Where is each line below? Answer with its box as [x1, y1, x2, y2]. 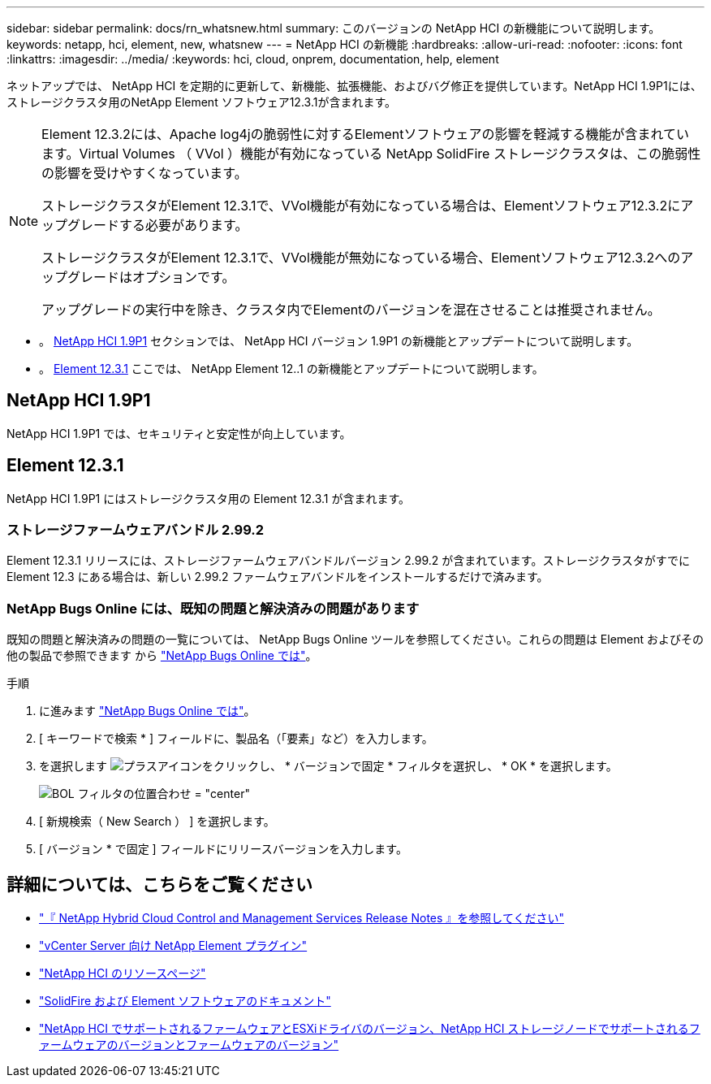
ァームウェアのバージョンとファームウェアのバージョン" [39, 1038, 339, 1052]
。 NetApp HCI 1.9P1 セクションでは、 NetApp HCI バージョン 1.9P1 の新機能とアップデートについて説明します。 [39, 334, 639, 348]
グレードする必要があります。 [67, 217, 248, 233]
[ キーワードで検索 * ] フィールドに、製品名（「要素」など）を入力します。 [39, 731, 433, 746]
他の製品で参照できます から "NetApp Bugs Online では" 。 [6, 648, 317, 663]
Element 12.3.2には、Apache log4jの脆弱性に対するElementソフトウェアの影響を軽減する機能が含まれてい [41, 126, 690, 142]
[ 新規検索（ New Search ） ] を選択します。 [39, 814, 275, 829]
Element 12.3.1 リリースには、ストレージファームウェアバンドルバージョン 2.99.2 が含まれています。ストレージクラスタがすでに [6, 553, 691, 568]
